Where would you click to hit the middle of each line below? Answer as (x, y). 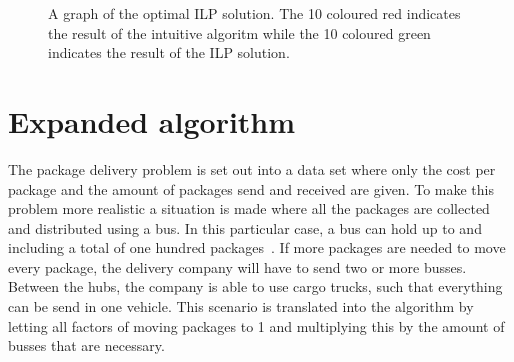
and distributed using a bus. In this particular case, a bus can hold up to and (245, 227)
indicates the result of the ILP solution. (169, 52)
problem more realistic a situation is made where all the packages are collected (249, 208)
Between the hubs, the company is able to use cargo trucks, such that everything (255, 286)
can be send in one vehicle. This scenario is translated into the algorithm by (241, 306)
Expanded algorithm (152, 120)
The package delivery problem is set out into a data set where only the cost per (252, 168)
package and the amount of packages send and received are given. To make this (251, 188)
